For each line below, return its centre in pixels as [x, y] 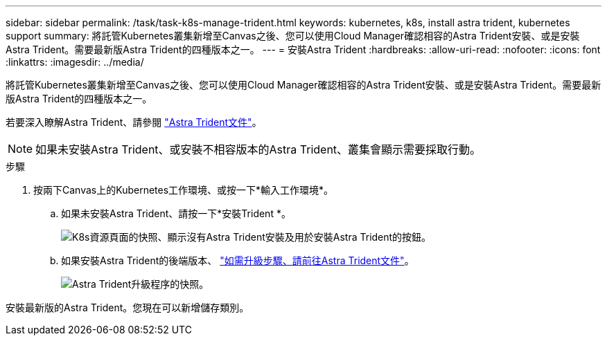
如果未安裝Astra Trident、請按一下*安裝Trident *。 [176, 213]
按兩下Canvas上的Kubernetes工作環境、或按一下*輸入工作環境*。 [184, 190]
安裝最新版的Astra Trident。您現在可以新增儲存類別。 [127, 307]
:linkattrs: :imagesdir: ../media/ [75, 62]
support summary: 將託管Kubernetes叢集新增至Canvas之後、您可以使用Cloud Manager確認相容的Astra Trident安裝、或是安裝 [293, 36]
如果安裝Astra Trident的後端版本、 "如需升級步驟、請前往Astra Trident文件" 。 [238, 260]
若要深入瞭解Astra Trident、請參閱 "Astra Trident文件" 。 [134, 122]
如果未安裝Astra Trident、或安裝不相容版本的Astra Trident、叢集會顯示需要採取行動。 [258, 149]
